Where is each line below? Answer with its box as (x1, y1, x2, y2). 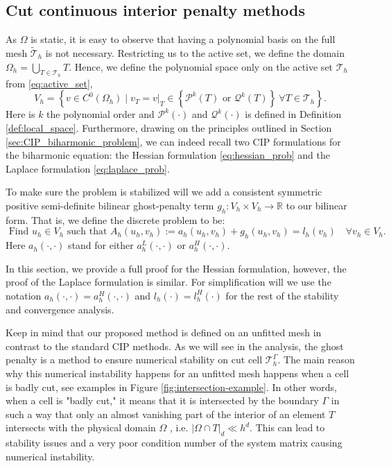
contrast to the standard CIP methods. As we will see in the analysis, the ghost (6, 338, 344, 353)
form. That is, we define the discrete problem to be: (6, 212, 225, 227)
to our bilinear (286, 198, 347, 212)
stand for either (68, 238, 134, 252)
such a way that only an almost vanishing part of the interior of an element (6, 406, 326, 421)
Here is (6, 107, 35, 121)
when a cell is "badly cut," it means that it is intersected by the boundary (6, 393, 319, 408)
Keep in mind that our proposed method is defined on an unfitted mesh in (6, 325, 322, 340)
